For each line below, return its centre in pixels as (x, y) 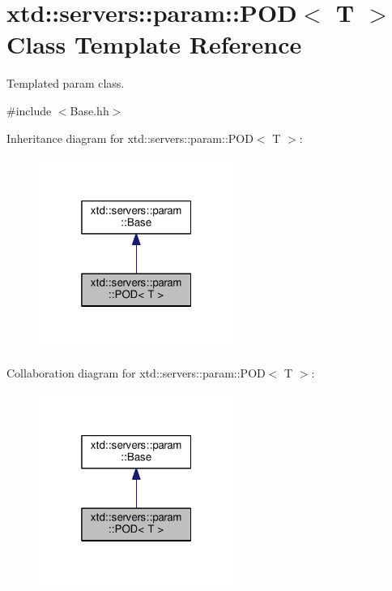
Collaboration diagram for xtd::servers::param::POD (136, 372)
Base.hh (89, 110)
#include (29, 110)
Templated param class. (66, 83)
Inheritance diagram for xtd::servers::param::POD (130, 138)
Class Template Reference (154, 44)
